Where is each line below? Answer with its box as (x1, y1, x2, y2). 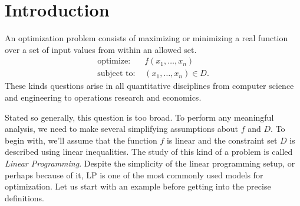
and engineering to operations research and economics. (5, 91, 202, 103)
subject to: (97, 69, 136, 78)
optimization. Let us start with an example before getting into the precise (5, 180, 271, 192)
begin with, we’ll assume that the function (5, 134, 157, 146)
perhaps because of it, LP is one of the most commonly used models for (5, 168, 263, 181)
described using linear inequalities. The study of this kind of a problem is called (5, 145, 293, 158)
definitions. (5, 191, 44, 204)
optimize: (97, 57, 131, 66)
